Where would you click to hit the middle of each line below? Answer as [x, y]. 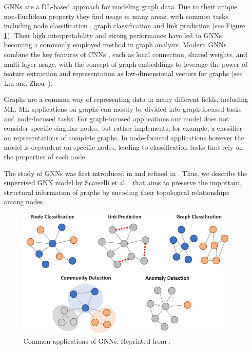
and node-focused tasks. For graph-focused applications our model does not [116, 118]
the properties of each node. [46, 156]
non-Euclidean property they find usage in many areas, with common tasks [116, 16]
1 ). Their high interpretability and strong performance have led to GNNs [113, 35]
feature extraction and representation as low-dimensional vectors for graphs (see [123, 73]
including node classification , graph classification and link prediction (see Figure [125, 26]
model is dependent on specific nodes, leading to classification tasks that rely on [124, 147]
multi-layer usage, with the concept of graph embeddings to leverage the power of [126, 64]
